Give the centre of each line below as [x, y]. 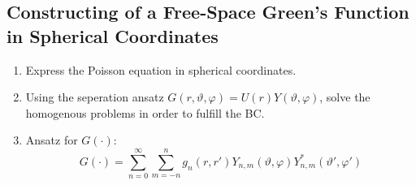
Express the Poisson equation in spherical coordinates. [161, 69]
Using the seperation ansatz [95, 97]
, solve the [345, 97]
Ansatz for [52, 140]
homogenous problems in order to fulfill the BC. [145, 112]
